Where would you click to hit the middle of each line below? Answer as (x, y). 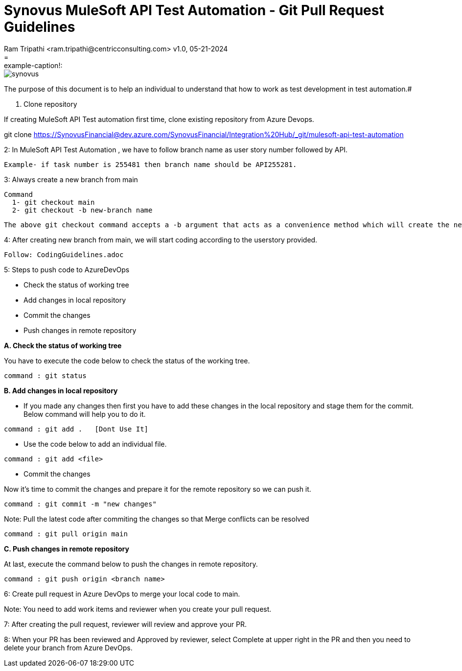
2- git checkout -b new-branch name (82, 210)
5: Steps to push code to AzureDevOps (67, 269)
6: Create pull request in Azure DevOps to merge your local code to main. (122, 594)
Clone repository (50, 104)
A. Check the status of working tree (63, 345)
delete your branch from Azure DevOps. (68, 647)
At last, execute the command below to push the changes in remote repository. (131, 564)
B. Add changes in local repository (61, 390)
